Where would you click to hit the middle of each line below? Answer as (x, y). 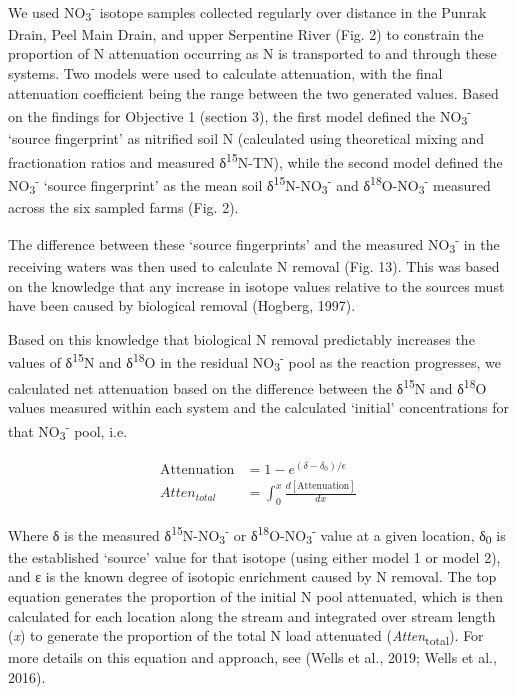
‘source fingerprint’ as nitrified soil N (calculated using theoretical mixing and (246, 137)
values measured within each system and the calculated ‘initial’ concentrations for (258, 407)
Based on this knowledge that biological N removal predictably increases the (241, 338)
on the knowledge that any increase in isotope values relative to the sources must (256, 285)
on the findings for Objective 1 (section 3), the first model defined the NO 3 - (240, 116)
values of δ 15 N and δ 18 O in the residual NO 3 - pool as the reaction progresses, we (254, 362)
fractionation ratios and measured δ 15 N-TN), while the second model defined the (255, 160)
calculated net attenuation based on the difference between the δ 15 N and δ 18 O (247, 386)
